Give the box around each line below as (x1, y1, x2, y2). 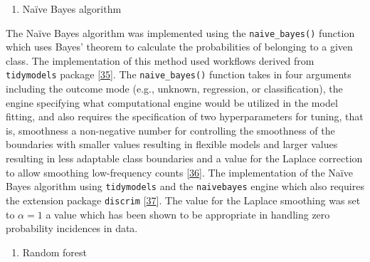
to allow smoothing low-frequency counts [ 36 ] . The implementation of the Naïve (6, 164, 353, 179)
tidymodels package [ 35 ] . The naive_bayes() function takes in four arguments (6, 67, 351, 82)
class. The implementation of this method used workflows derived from (6, 53, 314, 68)
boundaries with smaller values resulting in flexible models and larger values (6, 137, 338, 152)
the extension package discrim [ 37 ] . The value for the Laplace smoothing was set (6, 192, 361, 207)
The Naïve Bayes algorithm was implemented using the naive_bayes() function (6, 25, 355, 40)
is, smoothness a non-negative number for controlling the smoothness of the (6, 122, 335, 137)
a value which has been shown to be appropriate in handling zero (46, 206, 330, 221)
